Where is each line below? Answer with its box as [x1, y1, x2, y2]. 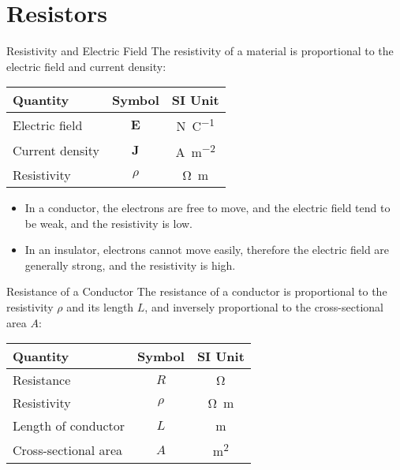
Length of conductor [13, 416, 125, 435]
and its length [66, 298, 134, 315]
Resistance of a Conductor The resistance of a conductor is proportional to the [6, 283, 387, 300]
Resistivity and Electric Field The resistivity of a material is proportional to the [6, 43, 394, 59]
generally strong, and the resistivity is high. [24, 256, 236, 273]
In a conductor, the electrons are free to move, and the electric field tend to [24, 199, 391, 215]
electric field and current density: [6, 58, 166, 74]
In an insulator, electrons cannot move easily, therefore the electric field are [24, 241, 390, 258]
